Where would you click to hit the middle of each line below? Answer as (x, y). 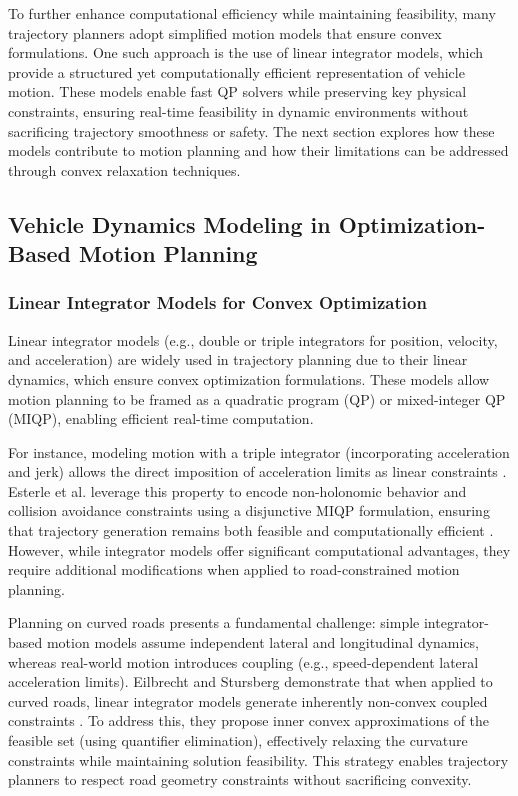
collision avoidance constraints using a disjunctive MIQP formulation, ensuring (249, 510)
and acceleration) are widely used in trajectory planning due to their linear (238, 359)
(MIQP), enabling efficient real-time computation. (161, 418)
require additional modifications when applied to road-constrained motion (234, 569)
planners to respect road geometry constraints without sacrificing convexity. (240, 779)
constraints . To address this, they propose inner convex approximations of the (249, 720)
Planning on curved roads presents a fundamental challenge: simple (214, 622)
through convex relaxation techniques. (124, 169)
